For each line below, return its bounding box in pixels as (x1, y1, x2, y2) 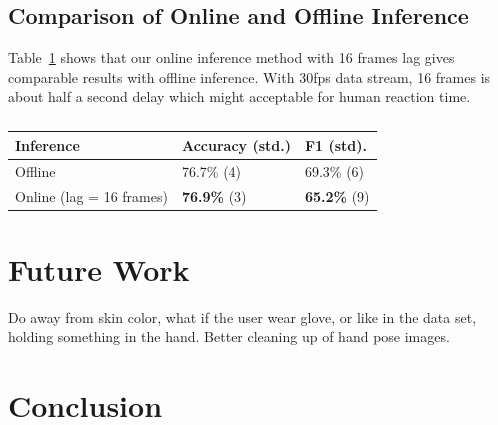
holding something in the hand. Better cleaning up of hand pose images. (8, 326, 450, 347)
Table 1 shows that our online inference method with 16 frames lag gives (8, 47, 455, 68)
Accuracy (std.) (181, 134, 291, 155)
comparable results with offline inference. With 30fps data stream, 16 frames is (8, 66, 491, 87)
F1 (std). (304, 134, 368, 155)
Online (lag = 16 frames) (15, 185, 168, 206)
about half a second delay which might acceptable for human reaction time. (8, 86, 471, 107)
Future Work (8, 248, 190, 289)
